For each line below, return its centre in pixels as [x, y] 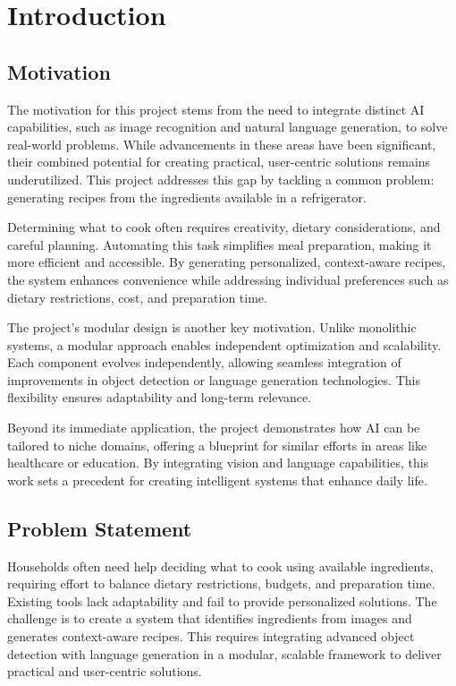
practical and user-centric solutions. [105, 671]
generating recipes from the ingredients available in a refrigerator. [187, 197]
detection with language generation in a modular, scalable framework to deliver [224, 653]
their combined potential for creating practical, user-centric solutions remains [219, 162]
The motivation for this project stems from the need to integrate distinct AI [216, 109]
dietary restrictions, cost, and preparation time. [137, 297]
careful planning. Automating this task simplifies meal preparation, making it [220, 244]
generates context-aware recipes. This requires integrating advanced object [211, 636]
